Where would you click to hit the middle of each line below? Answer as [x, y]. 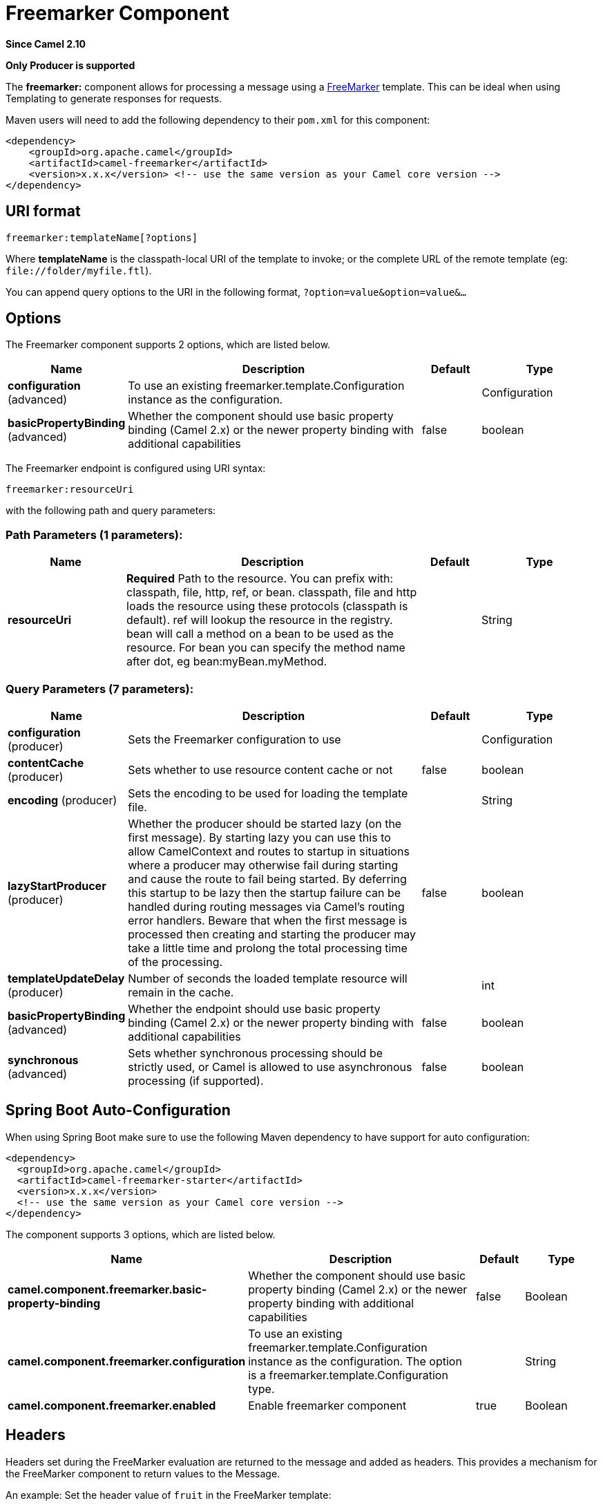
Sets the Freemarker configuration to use [234, 739]
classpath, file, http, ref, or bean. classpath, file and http [272, 593]
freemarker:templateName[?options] [102, 237]
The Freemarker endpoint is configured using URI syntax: [136, 468]
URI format [43, 211]
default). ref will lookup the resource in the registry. [260, 620]
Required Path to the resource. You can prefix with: [260, 579]
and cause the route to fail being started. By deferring [267, 879]
